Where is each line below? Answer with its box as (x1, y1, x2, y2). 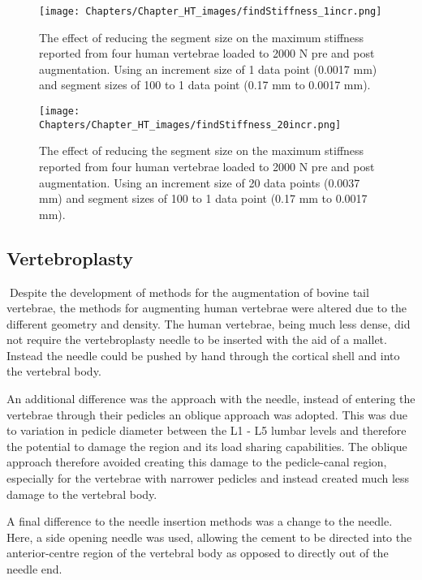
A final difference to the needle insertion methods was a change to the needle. (6, 513, 393, 530)
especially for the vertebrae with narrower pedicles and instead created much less (6, 470, 410, 487)
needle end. (6, 561, 62, 578)
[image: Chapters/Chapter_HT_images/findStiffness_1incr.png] (39, 6, 382, 17)
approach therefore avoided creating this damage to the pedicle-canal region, (6, 453, 387, 470)
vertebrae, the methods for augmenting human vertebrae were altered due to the (6, 299, 407, 316)
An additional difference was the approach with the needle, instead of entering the (6, 390, 416, 407)
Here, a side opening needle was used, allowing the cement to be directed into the (6, 528, 412, 545)
